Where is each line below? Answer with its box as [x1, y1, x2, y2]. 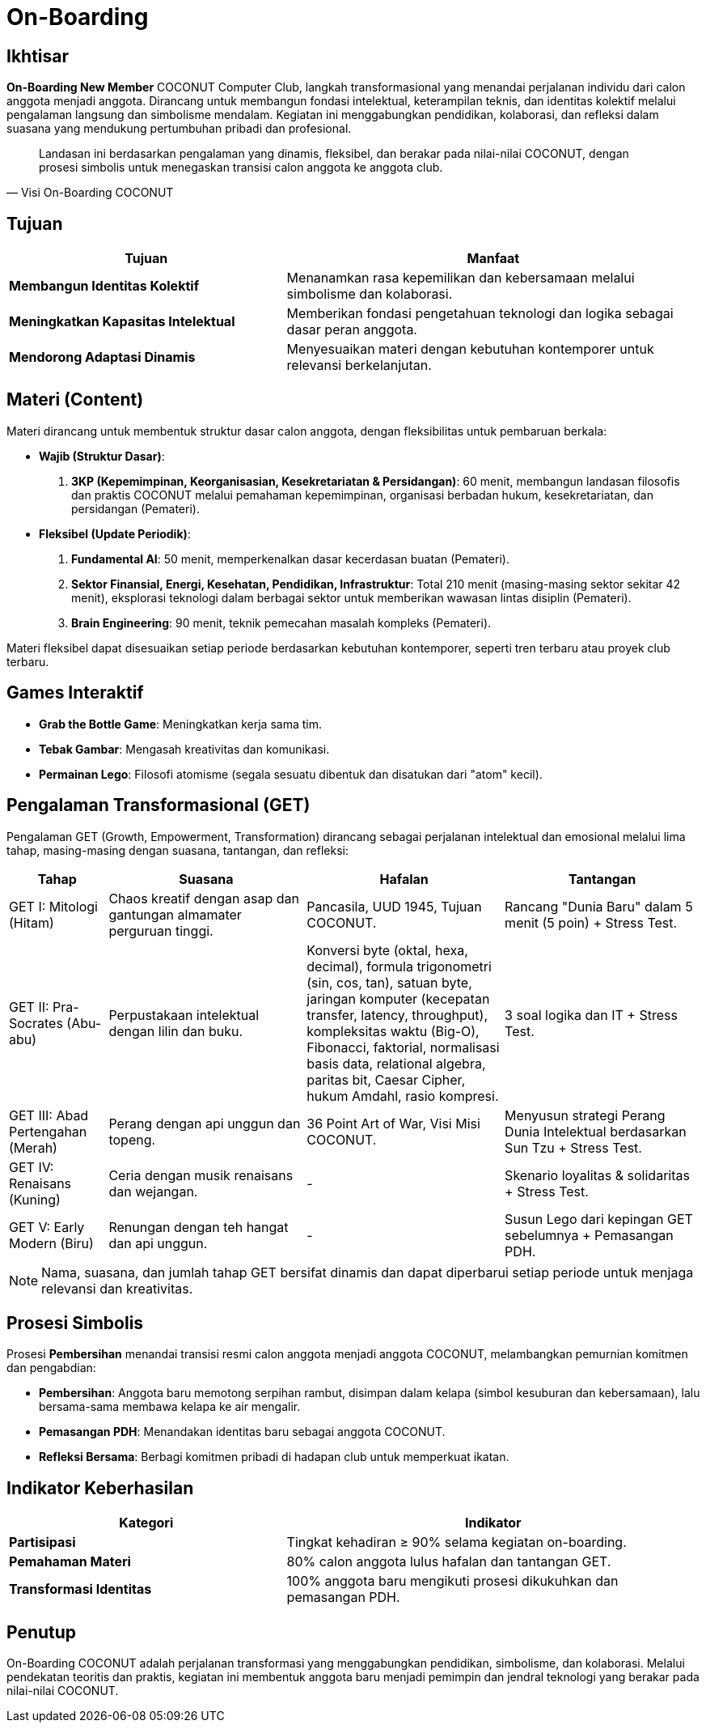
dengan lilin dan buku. [108, 1022, 243, 1039]
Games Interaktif [6, 682, 144, 703]
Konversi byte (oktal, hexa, [306, 941, 468, 958]
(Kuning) [9, 1191, 61, 1208]
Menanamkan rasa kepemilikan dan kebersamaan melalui [286, 270, 635, 287]
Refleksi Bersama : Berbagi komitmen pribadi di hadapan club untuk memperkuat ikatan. [39, 1450, 509, 1464]
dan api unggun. [108, 1234, 208, 1251]
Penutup [6, 1621, 77, 1642]
